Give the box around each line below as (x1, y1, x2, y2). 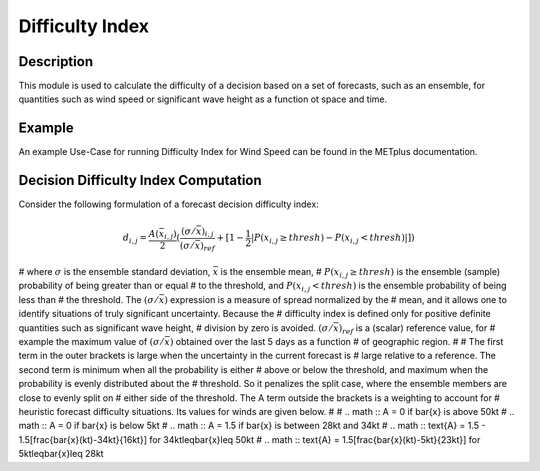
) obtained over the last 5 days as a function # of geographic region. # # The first (169, 336, 504, 348)
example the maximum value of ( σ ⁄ (18, 336, 164, 348)
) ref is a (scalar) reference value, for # (338, 321, 496, 336)
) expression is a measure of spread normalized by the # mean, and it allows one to (163, 293, 507, 305)
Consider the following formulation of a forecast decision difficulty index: (18, 198, 319, 210)
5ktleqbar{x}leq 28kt (18, 448, 104, 460)
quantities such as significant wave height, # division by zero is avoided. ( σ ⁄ (18, 321, 332, 334)
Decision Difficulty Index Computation (18, 172, 262, 189)
